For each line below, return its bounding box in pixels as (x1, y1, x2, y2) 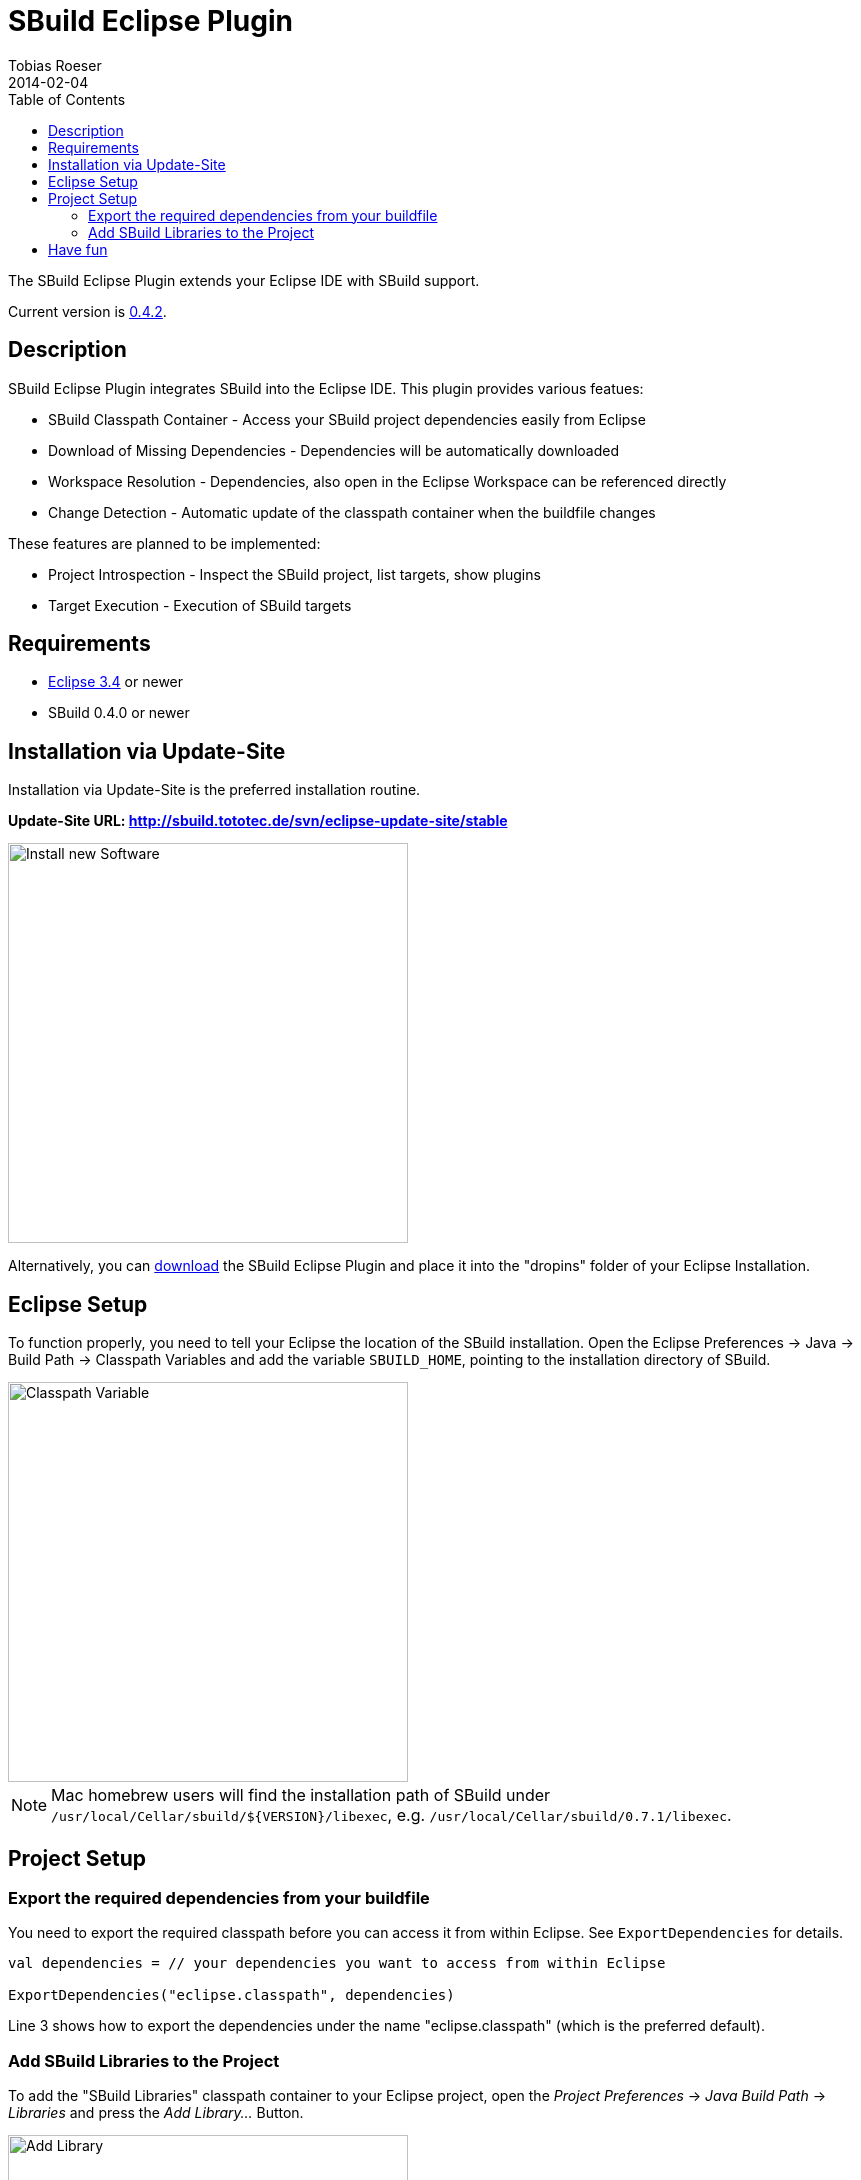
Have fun (48, 240, 108, 258)
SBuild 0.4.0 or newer (48, 704, 190, 722)
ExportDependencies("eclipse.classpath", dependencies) (8, 1987, 455, 2004)
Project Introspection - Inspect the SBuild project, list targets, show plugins (48, 565, 541, 583)
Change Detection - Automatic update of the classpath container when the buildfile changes (48, 503, 656, 521)
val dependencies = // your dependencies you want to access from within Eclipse (8, 1955, 666, 1972)
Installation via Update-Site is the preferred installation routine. (8, 781, 421, 799)
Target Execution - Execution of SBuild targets (48, 596, 352, 614)
